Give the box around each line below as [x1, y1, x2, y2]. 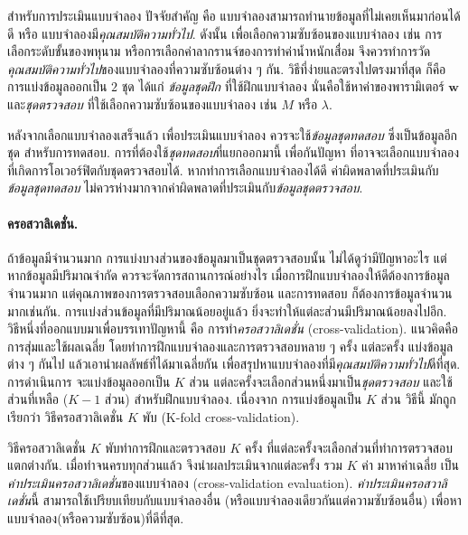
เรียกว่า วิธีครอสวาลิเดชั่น [7, 408, 124, 427]
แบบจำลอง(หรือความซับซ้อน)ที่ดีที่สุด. [7, 509, 184, 528]
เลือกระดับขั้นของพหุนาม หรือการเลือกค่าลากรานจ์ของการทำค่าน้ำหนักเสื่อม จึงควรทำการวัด [7, 42, 431, 61]
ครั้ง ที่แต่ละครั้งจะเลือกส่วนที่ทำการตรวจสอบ [244, 437, 454, 456]
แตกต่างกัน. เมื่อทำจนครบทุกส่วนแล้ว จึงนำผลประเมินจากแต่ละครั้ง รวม [7, 455, 342, 474]
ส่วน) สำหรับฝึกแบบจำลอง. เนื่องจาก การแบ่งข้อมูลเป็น [104, 390, 362, 408]
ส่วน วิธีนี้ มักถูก [380, 390, 456, 408]
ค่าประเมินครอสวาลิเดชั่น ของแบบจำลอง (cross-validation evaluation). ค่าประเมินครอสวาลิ [7, 473, 447, 492]
